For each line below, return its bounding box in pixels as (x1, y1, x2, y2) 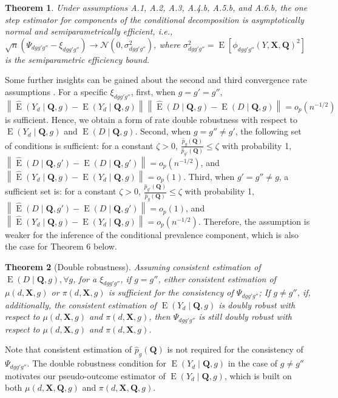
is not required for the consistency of (167, 343, 303, 356)
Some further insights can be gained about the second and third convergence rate (5, 73, 307, 86)
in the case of (228, 357, 278, 370)
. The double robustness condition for (27, 357, 166, 370)
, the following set (235, 125, 302, 138)
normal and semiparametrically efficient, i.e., (5, 25, 173, 38)
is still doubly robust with (198, 310, 292, 323)
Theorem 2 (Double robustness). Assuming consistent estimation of (5, 260, 261, 273)
